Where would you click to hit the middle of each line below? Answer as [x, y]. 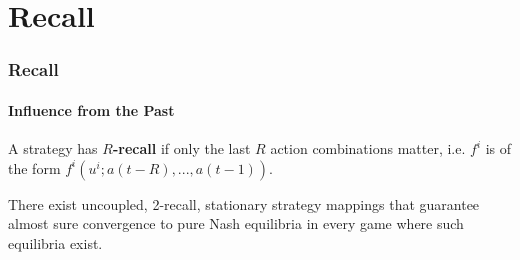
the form [34, 167]
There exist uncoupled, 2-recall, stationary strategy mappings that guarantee [244, 203]
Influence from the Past [91, 109]
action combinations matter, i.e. [368, 148]
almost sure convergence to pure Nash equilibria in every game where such [236, 223]
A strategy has [53, 148]
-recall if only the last [181, 148]
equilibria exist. [55, 242]
